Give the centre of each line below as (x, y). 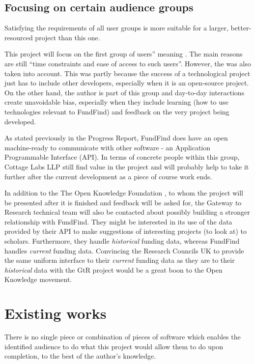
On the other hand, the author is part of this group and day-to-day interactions (125, 92)
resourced (19, 37)
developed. (20, 121)
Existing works (56, 313)
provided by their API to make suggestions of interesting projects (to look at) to (126, 231)
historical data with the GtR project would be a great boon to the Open (113, 269)
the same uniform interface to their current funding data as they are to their (120, 260)
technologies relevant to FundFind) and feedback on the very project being (117, 111)
